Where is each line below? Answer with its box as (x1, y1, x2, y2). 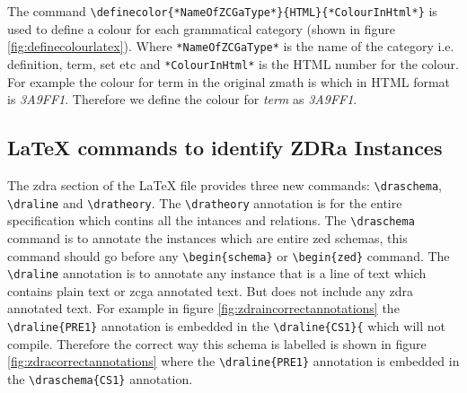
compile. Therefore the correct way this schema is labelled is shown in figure (7, 334, 427, 353)
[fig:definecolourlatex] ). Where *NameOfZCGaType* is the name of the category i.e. (7, 37, 454, 56)
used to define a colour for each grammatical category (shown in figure (7, 19, 395, 38)
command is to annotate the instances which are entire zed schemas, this (7, 228, 408, 247)
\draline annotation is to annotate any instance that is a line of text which (7, 264, 427, 283)
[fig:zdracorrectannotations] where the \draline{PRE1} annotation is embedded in (7, 352, 460, 371)
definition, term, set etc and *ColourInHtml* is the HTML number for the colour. (7, 54, 459, 73)
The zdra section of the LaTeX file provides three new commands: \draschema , (7, 175, 442, 194)
